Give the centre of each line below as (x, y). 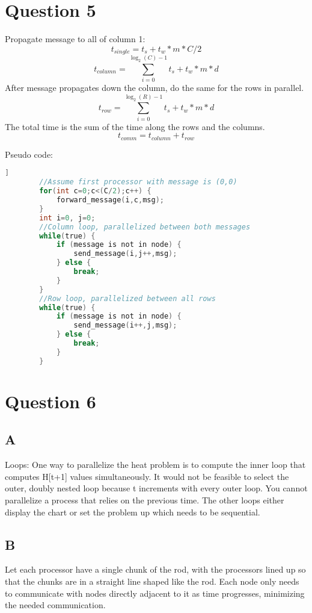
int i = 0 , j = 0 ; (67, 218)
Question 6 (50, 401)
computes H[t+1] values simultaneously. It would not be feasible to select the (147, 476)
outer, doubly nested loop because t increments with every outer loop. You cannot (156, 488)
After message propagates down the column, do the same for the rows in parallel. (154, 88)
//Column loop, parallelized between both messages (145, 227)
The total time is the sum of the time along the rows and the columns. (135, 126)
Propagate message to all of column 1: (75, 39)
